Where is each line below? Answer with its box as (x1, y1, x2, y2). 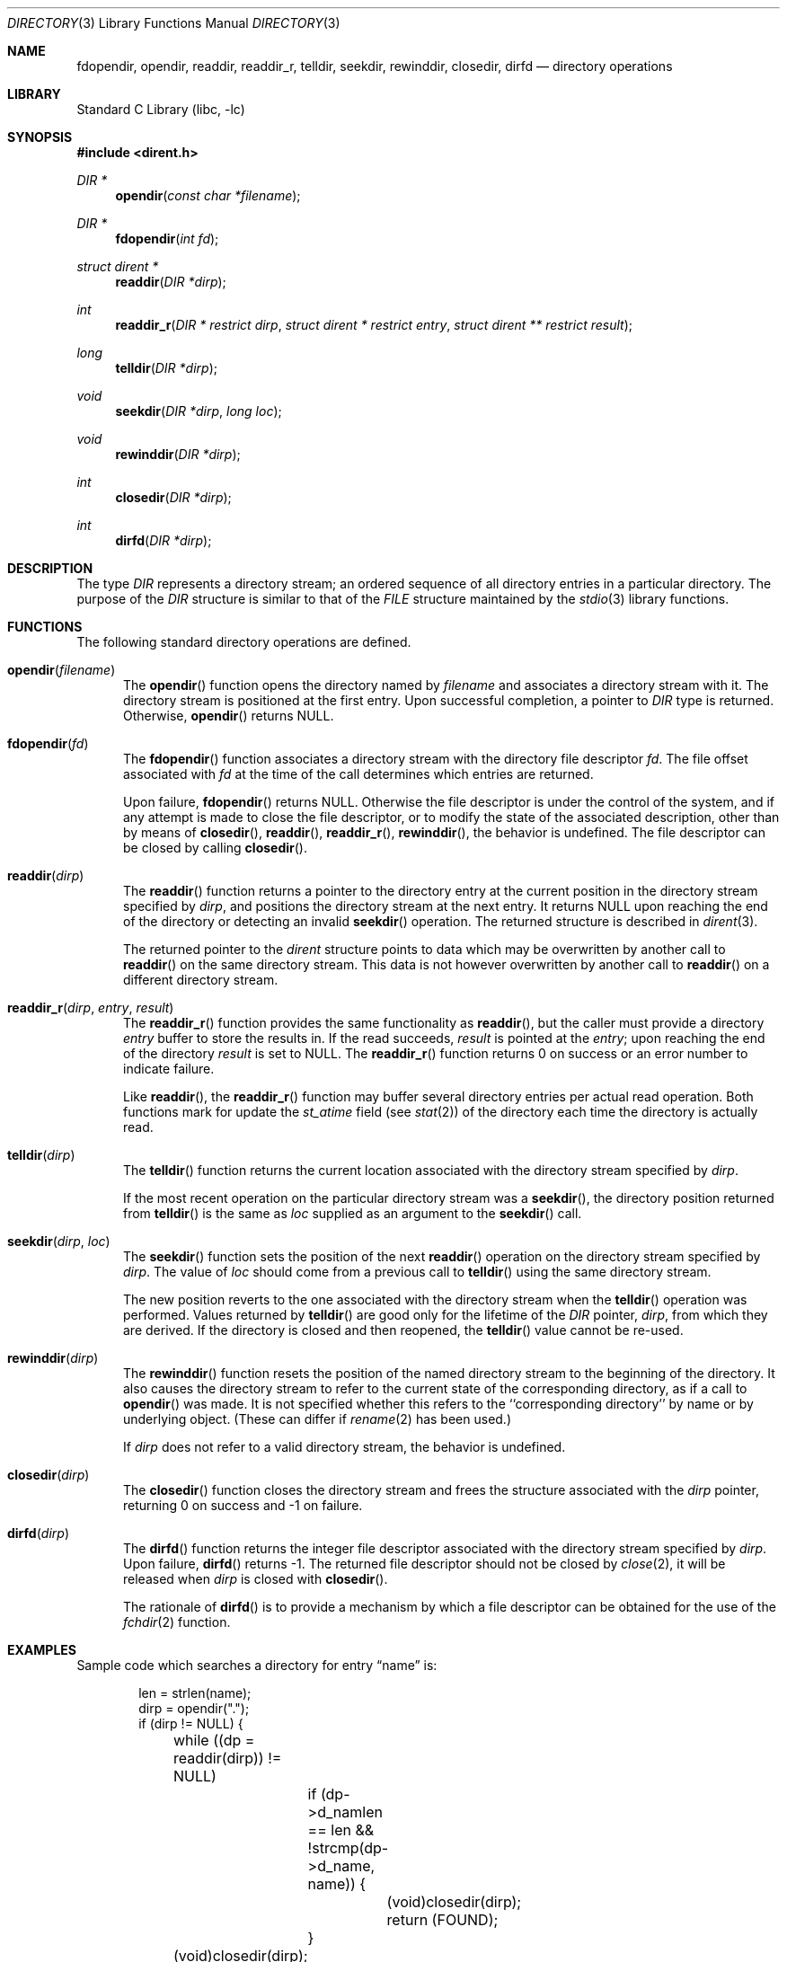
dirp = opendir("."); (138, 1701, 250, 1716)
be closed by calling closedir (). (123, 840, 307, 855)
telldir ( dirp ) (7, 1147, 75, 1162)
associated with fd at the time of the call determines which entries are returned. (123, 766, 594, 782)
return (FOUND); (386, 1911, 499, 1929)
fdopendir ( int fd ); (115, 231, 219, 246)
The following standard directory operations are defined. (76, 634, 411, 650)
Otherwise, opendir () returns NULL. (123, 708, 334, 723)
